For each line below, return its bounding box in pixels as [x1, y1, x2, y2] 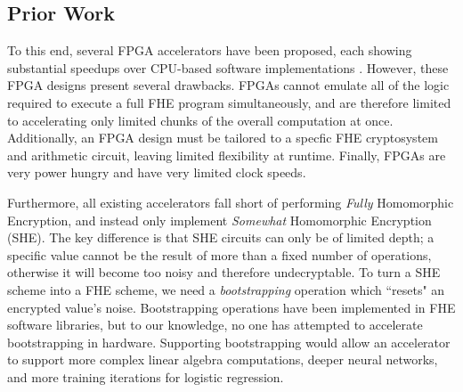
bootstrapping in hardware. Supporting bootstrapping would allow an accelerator [7, 332, 451, 351]
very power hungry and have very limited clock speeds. [7, 163, 306, 182]
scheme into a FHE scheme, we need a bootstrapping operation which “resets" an [7, 280, 445, 298]
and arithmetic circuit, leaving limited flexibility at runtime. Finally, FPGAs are [7, 145, 446, 164]
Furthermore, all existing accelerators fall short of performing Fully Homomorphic [7, 192, 454, 211]
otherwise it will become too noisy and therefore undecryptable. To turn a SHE [7, 263, 441, 282]
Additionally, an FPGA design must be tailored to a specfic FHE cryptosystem [7, 128, 438, 147]
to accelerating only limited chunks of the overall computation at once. [7, 110, 394, 129]
